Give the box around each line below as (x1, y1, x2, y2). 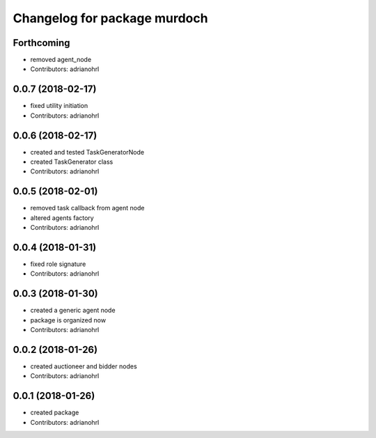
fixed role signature (30, 260, 86, 268)
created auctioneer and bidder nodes (30, 362, 137, 370)
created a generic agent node (30, 306, 116, 315)
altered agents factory (30, 213, 94, 222)
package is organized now (30, 315, 107, 324)
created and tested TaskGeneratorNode (30, 148, 145, 156)
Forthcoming (13, 37, 70, 49)
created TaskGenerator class (30, 157, 113, 166)
